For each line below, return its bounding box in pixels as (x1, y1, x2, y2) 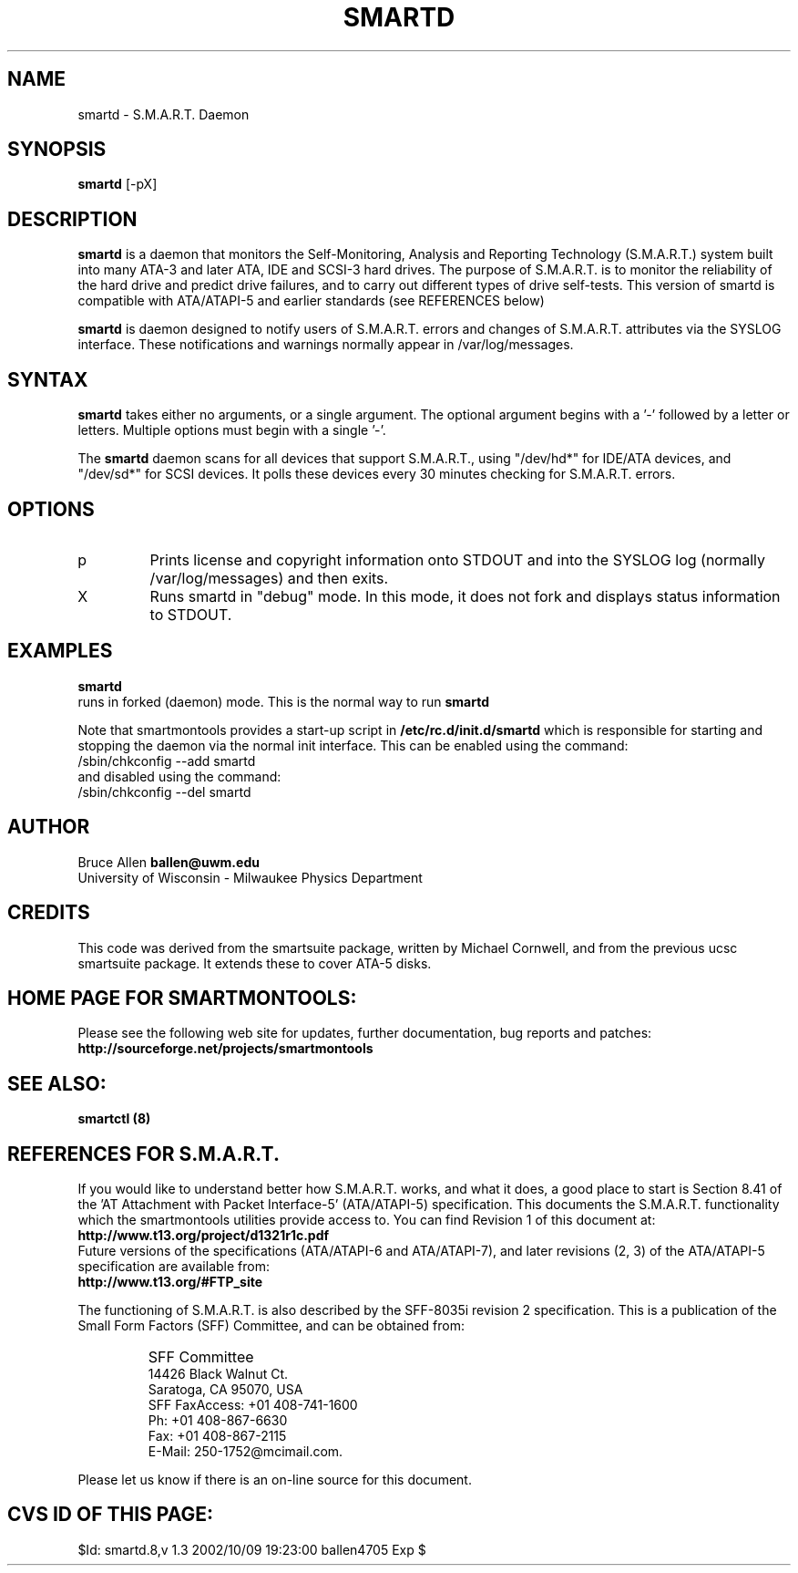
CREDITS (7, 901, 90, 925)
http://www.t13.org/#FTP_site (77, 1274, 263, 1290)
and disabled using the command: (77, 768, 281, 784)
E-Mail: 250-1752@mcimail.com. (148, 1444, 343, 1460)
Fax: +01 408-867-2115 (148, 1428, 287, 1444)
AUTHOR (7, 815, 90, 839)
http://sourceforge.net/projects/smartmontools (77, 1040, 373, 1057)
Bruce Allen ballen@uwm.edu (77, 854, 260, 870)
